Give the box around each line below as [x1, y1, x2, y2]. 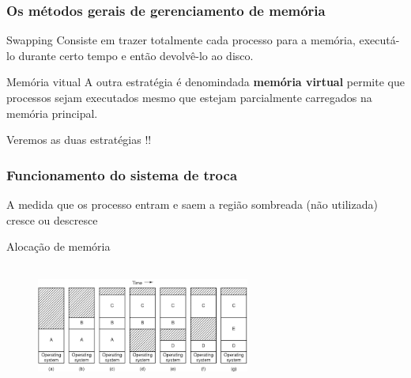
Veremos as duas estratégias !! [6, 131, 152, 148]
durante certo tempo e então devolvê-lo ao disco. [18, 47, 254, 63]
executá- [359, 32, 400, 48]
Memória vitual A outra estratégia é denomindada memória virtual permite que [6, 74, 405, 90]
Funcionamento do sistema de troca [6, 164, 238, 184]
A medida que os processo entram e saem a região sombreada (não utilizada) [6, 196, 378, 212]
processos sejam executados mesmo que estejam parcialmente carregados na [6, 89, 372, 105]
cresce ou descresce [6, 211, 98, 228]
